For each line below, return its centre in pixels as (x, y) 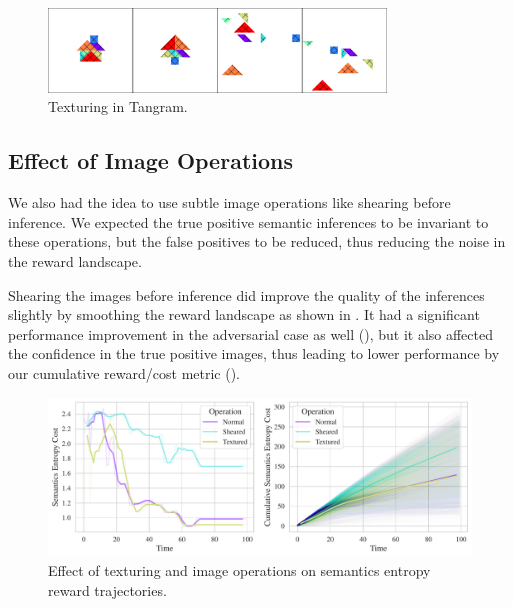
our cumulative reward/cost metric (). (124, 372)
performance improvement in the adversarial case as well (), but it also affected (251, 333)
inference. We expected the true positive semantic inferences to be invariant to (248, 221)
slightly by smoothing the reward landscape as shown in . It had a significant (244, 314)
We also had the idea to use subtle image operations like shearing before (229, 202)
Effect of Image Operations (150, 160)
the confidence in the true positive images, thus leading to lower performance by (254, 353)
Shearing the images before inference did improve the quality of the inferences (246, 294)
